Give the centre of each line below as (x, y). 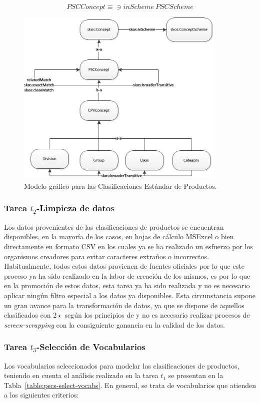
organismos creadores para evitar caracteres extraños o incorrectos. (106, 256)
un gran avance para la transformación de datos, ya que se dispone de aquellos (124, 305)
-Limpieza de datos (75, 208)
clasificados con (27, 315)
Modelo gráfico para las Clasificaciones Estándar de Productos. (120, 186)
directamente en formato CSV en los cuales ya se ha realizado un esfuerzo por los (128, 246)
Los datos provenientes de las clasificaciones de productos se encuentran (114, 226)
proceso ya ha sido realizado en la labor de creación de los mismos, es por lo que (127, 275)
